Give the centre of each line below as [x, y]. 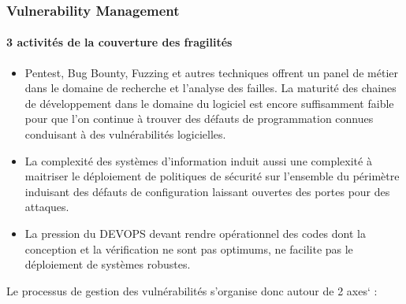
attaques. [47, 207]
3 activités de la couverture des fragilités [119, 42]
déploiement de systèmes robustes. [108, 264]
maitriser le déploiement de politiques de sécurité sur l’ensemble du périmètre [212, 176]
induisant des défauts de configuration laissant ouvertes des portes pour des [207, 191]
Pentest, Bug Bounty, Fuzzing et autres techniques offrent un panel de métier [212, 72]
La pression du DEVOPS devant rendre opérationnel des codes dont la [195, 233]
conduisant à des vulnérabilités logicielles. [125, 134]
